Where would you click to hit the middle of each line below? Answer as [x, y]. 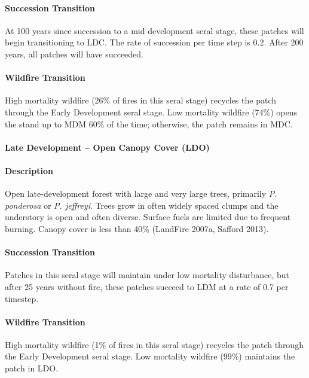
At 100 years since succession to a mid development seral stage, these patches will [154, 30]
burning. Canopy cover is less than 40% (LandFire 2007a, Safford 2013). [137, 228]
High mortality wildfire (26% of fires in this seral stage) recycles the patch [140, 100]
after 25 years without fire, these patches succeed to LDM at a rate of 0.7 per [147, 286]
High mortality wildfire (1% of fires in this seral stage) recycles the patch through [154, 344]
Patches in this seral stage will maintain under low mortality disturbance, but [147, 275]
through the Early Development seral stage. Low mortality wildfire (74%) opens [151, 112]
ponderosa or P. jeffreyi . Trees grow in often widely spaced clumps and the [142, 205]
